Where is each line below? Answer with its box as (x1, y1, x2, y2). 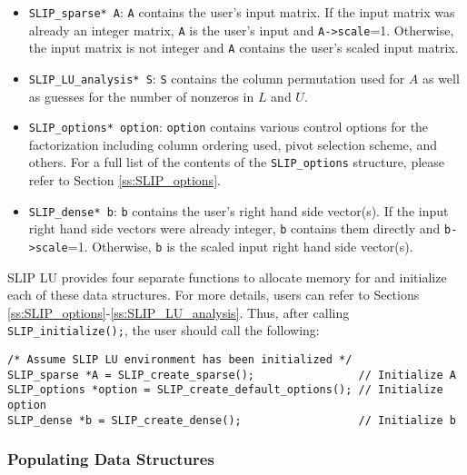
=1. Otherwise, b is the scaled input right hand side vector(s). (67, 237, 413, 256)
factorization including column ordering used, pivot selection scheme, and (28, 134, 437, 153)
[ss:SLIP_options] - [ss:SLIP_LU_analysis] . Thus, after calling (7, 302, 350, 322)
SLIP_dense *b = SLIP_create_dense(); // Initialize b (7, 413, 456, 427)
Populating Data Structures (7, 448, 214, 470)
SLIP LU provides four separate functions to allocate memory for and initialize (7, 267, 447, 286)
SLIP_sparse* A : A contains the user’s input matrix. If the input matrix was (28, 3, 455, 21)
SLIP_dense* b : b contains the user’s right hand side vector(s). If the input (28, 201, 449, 220)
